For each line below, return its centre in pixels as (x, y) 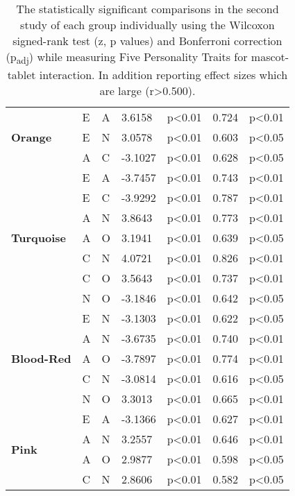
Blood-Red (41, 359)
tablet (22, 75)
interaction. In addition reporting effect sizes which (163, 75)
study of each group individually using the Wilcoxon (147, 25)
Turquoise (39, 238)
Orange (32, 137)
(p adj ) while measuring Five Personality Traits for (127, 58)
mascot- (270, 57)
